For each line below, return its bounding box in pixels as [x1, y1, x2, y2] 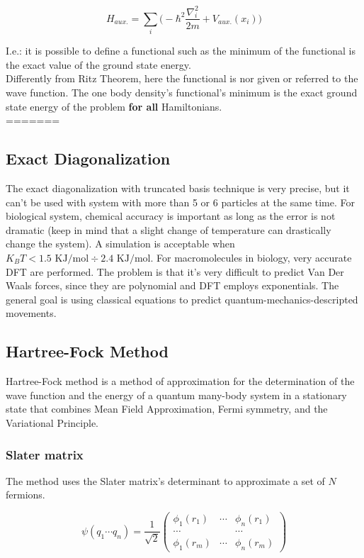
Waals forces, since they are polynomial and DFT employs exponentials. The [6, 278, 339, 293]
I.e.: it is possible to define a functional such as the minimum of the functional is [6, 43, 356, 58]
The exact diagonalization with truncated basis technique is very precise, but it [6, 181, 350, 196]
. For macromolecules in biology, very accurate [150, 250, 352, 265]
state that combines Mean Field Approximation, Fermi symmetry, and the [6, 401, 328, 416]
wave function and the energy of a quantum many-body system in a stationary [6, 387, 347, 402]
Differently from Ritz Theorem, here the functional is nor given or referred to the [6, 71, 358, 86]
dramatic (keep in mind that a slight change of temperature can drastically [6, 222, 331, 237]
